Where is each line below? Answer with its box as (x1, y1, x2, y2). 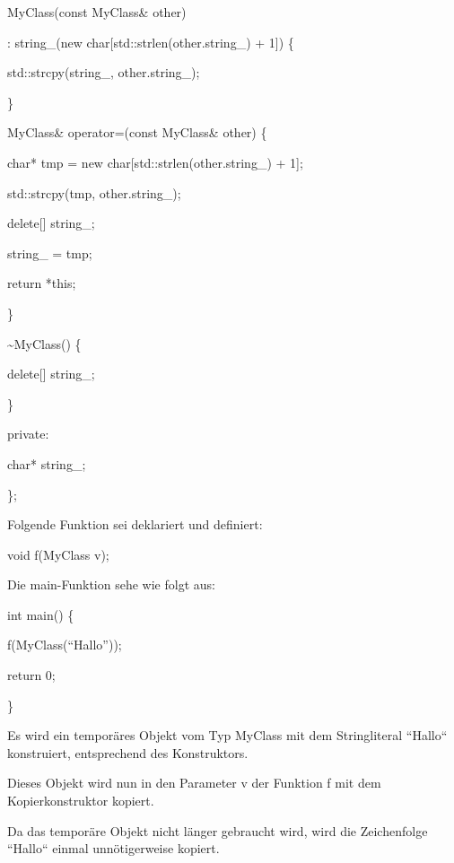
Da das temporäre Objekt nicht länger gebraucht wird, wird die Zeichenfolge (7, 821, 428, 840)
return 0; (7, 666, 56, 684)
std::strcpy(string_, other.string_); (7, 63, 200, 82)
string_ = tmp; (7, 243, 92, 262)
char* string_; (7, 454, 86, 473)
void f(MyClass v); (7, 545, 109, 563)
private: (7, 424, 49, 443)
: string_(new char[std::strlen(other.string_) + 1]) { (7, 32, 294, 51)
